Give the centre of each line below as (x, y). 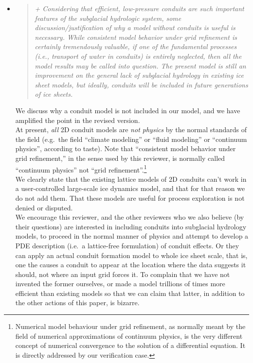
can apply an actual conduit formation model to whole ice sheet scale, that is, (131, 255)
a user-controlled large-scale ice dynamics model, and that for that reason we (130, 188)
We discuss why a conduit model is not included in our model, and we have (128, 110)
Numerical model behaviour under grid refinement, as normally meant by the (130, 326)
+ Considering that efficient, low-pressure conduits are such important (139, 8)
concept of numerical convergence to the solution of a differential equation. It (130, 345)
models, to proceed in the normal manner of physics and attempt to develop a (132, 236)
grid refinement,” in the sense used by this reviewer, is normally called (120, 158)
